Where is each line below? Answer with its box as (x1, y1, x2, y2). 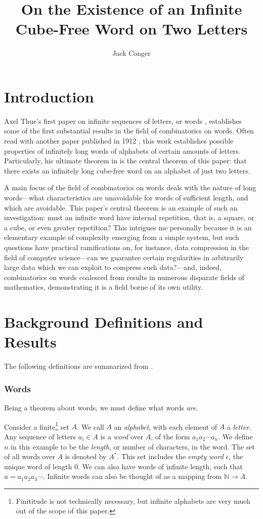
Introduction (4, 86, 94, 107)
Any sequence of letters (4, 431, 76, 441)
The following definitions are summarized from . (4, 361, 153, 371)
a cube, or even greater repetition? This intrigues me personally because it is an (4, 222, 252, 232)
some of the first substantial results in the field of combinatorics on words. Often (4, 125, 254, 136)
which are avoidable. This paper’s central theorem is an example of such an (4, 202, 238, 213)
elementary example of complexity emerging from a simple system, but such (4, 232, 239, 243)
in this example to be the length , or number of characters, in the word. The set (11, 441, 255, 452)
